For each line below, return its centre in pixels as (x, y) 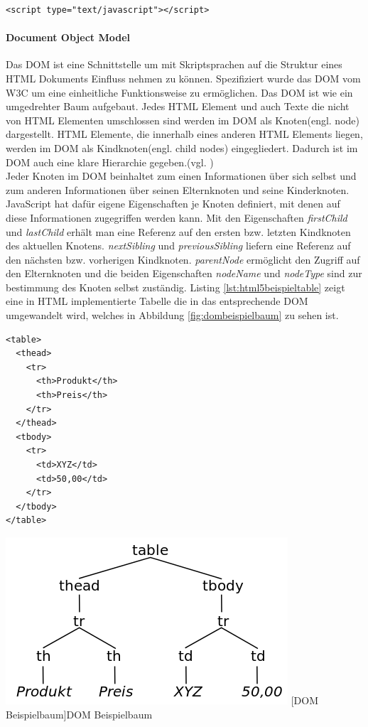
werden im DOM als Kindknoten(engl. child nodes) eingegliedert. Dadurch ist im (182, 147)
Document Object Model (68, 37)
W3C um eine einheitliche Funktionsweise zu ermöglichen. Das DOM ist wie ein (179, 92)
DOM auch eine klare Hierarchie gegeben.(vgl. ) (110, 162)
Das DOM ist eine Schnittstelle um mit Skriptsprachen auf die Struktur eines (174, 64)
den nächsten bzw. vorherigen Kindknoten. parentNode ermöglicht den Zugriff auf (183, 259)
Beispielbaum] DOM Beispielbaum (79, 714)
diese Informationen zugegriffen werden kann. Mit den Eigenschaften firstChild (177, 217)
